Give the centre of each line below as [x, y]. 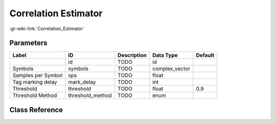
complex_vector [171, 69]
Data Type [165, 55]
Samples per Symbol [38, 76]
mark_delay [82, 82]
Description [132, 55]
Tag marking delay [35, 82]
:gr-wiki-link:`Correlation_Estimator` [47, 29]
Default [205, 55]
